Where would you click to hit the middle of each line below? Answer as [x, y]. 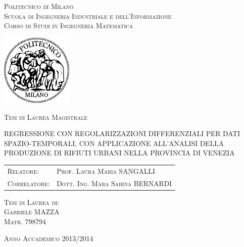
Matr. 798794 [25, 221]
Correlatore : [29, 183]
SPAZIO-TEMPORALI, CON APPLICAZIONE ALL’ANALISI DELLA [114, 143]
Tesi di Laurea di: [32, 202]
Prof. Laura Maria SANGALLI [106, 171]
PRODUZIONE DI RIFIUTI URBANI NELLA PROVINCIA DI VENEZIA [120, 153]
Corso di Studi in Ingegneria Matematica [69, 25]
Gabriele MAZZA [32, 212]
